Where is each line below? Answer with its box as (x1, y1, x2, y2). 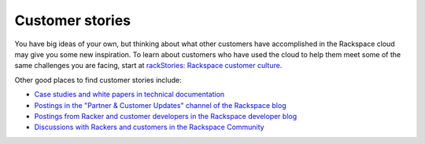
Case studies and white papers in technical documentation (34, 90, 225, 99)
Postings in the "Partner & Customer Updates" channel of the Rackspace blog (34, 100, 286, 110)
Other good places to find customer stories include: (14, 75, 183, 85)
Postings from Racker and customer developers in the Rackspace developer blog (34, 111, 297, 121)
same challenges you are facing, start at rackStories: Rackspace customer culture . (14, 61, 283, 70)
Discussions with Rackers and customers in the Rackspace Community (34, 122, 264, 132)
